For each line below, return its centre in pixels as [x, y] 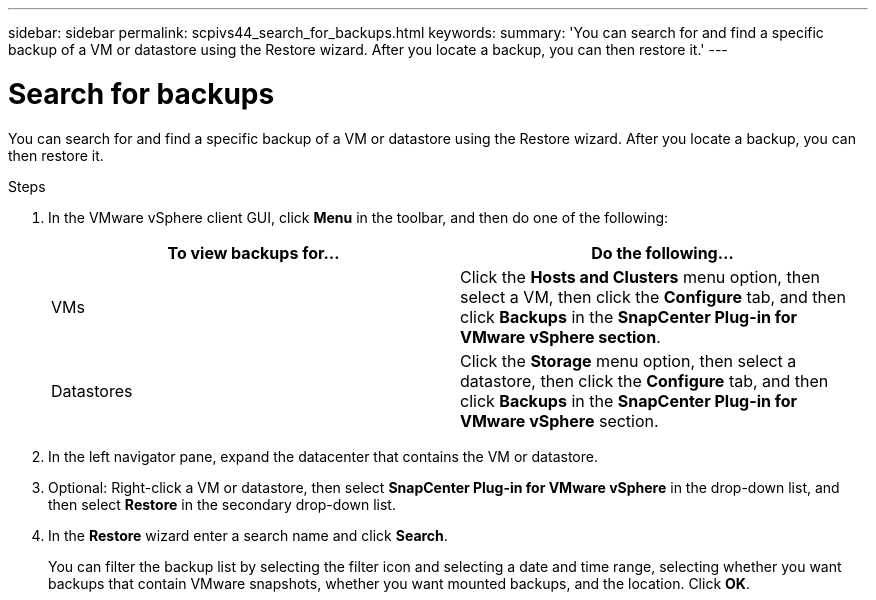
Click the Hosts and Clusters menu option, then [640, 276]
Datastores [92, 390]
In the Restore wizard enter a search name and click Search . [248, 535]
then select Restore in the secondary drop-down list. [222, 504]
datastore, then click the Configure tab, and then [644, 380]
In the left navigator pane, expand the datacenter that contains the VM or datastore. [323, 456]
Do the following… [662, 252]
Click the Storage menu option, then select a [628, 360]
